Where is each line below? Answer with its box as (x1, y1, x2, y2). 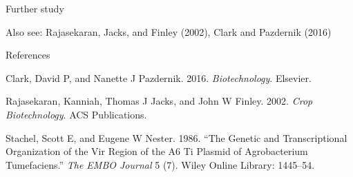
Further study (6, 1, 64, 15)
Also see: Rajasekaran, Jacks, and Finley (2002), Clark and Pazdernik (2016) (6, 24, 332, 39)
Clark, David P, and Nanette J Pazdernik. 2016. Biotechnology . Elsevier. (6, 70, 312, 85)
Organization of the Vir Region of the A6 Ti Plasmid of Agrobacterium (6, 144, 308, 158)
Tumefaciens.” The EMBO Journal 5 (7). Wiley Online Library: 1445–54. (6, 157, 315, 171)
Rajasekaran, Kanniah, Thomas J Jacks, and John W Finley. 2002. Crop (6, 94, 313, 108)
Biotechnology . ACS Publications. (6, 107, 147, 121)
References (6, 48, 50, 62)
